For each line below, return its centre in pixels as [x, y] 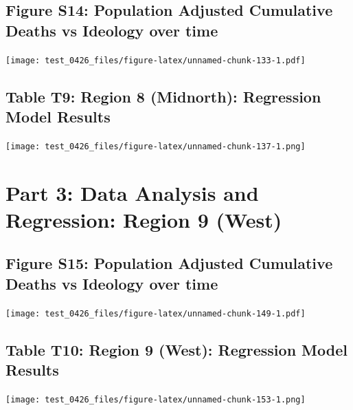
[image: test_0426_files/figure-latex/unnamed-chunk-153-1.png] [156, 399]
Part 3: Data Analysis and [132, 192]
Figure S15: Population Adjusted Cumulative [169, 263]
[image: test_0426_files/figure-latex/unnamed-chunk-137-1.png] [156, 146]
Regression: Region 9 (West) [144, 219]
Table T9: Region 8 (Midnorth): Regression [163, 96]
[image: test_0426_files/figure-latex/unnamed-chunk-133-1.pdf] [156, 60]
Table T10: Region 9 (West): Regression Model [176, 349]
